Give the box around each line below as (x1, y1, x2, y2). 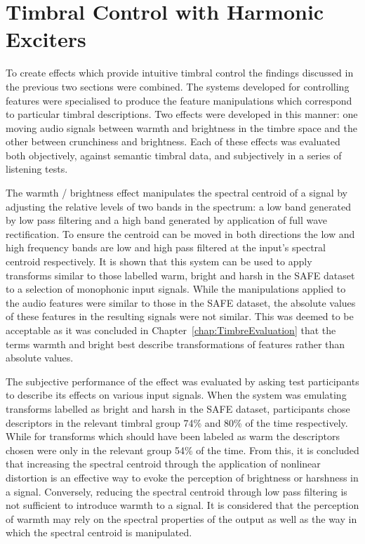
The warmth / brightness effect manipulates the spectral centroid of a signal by (6, 185, 348, 200)
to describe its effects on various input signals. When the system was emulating (6, 387, 347, 402)
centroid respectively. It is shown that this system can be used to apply (6, 254, 312, 269)
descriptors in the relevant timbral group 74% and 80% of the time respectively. (6, 415, 348, 430)
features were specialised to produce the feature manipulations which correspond (6, 93, 352, 107)
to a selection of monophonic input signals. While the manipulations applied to (6, 281, 346, 296)
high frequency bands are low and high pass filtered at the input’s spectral (6, 240, 326, 255)
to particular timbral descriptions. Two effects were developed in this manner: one (6, 107, 358, 121)
